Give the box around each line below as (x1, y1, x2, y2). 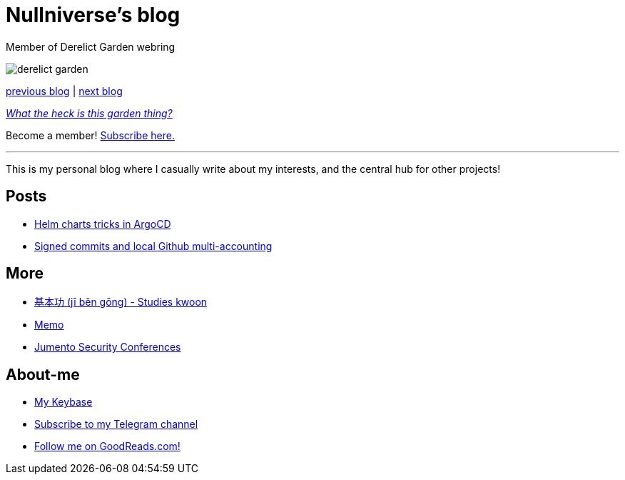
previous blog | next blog (6, 84, 123, 97)
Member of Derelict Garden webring (6, 40, 176, 53)
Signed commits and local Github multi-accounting (34, 239, 273, 252)
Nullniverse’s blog (6, 3, 181, 27)
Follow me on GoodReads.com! (34, 440, 181, 453)
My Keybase (34, 396, 93, 409)
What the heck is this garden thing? (6, 106, 173, 119)
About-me (6, 365, 80, 384)
